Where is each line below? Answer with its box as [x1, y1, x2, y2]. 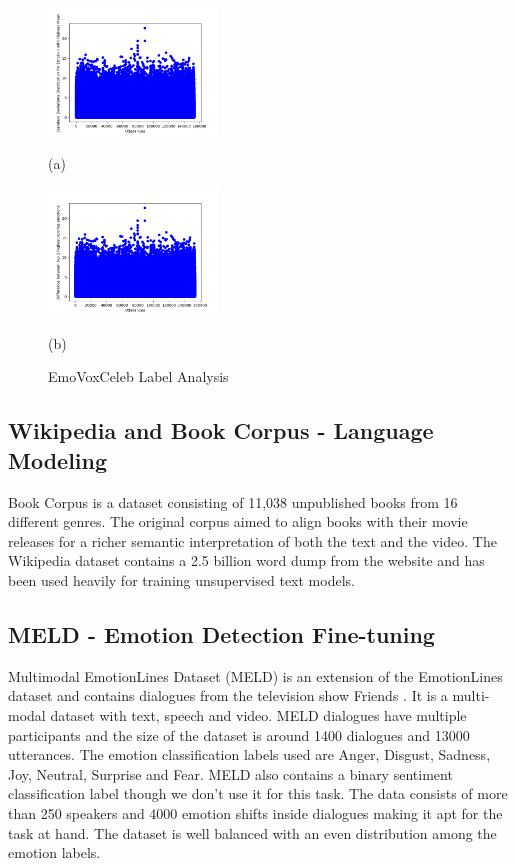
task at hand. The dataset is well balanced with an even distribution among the [8, 822, 497, 843]
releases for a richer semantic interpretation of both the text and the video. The [8, 530, 497, 551]
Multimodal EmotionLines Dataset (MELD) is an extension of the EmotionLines [8, 665, 503, 686]
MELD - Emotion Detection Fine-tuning [8, 619, 435, 650]
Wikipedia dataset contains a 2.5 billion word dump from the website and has [8, 550, 485, 571]
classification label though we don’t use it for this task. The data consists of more [8, 783, 508, 804]
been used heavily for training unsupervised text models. [8, 570, 355, 591]
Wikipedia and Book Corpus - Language [8, 415, 434, 446]
